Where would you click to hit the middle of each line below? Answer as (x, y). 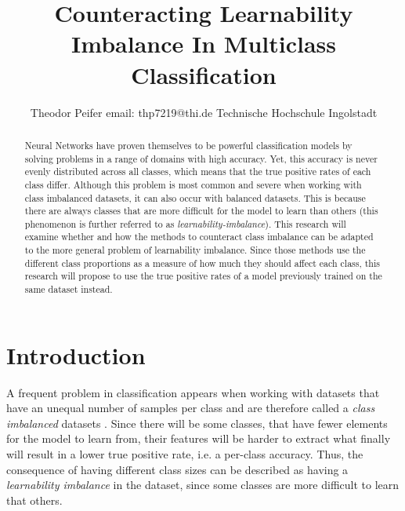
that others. (34, 500)
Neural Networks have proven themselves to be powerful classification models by (188, 145)
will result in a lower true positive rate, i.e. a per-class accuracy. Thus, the (185, 454)
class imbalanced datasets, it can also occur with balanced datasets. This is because (195, 197)
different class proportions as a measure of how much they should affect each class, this (202, 263)
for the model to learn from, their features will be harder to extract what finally (199, 438)
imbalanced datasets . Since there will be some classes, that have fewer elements (197, 423)
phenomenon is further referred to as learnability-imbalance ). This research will (185, 223)
